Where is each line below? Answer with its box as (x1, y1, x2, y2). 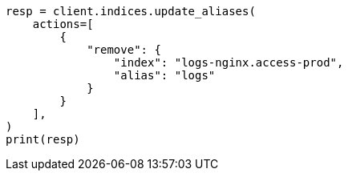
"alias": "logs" (113, 69, 216, 82)
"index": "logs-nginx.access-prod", (113, 56, 344, 69)
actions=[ (32, 18, 94, 30)
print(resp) (6, 133, 80, 146)
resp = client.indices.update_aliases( (6, 5, 256, 18)
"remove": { (87, 43, 161, 56)
